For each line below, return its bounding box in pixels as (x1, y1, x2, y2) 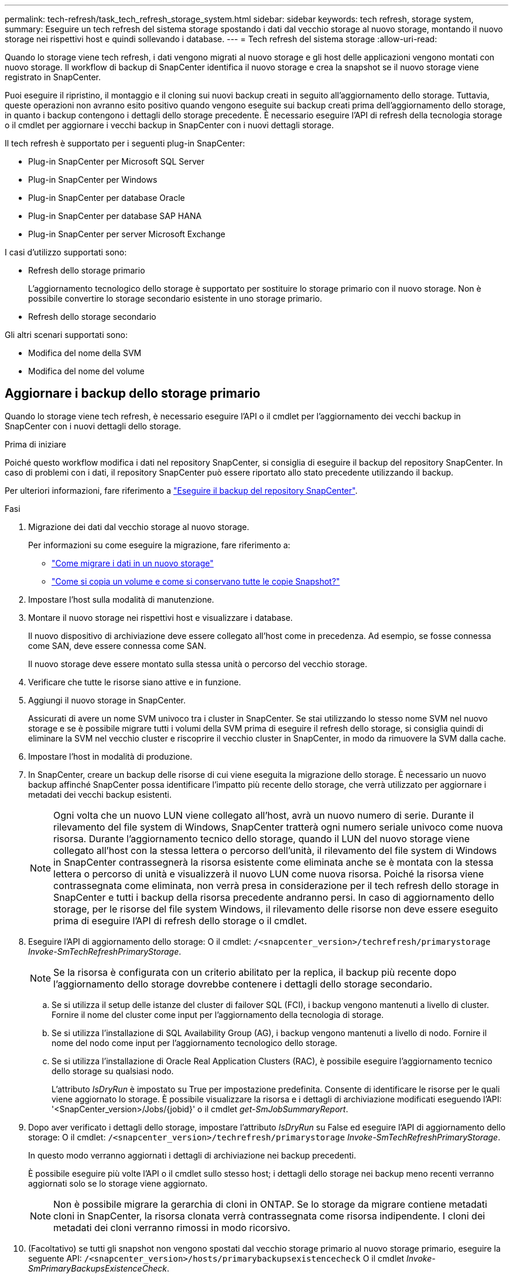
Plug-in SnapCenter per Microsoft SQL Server (28, 156, 205, 166)
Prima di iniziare (5, 439, 66, 449)
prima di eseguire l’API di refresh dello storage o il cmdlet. (53, 914, 307, 927)
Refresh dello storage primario (28, 265, 145, 275)
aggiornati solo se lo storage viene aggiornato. (28, 1178, 208, 1188)
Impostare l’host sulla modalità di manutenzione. (28, 594, 214, 604)
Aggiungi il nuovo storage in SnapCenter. (28, 695, 186, 705)
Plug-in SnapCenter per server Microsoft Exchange (28, 229, 225, 239)
